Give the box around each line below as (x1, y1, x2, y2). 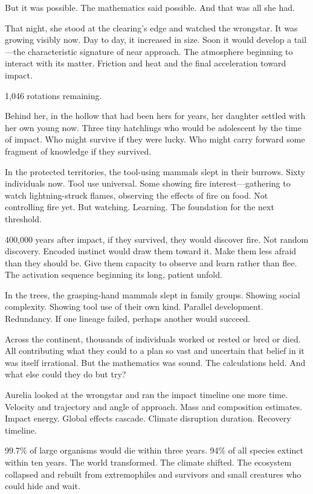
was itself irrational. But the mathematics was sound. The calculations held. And (5, 356, 306, 368)
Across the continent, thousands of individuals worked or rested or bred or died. (5, 332, 301, 345)
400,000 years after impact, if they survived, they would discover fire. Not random (5, 233, 309, 245)
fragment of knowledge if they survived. (5, 144, 152, 157)
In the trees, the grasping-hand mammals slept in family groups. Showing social (5, 288, 300, 301)
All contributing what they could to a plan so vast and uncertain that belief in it (5, 344, 305, 357)
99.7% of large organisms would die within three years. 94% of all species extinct (5, 444, 304, 457)
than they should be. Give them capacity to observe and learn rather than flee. (5, 256, 297, 269)
